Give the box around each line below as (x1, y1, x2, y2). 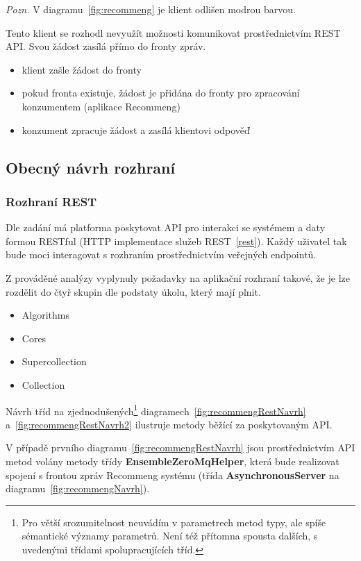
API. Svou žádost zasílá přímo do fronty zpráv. (6, 39, 206, 53)
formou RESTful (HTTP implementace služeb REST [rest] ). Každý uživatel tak (6, 233, 347, 248)
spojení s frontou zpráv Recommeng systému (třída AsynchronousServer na (6, 467, 339, 482)
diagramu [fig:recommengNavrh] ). (6, 481, 150, 496)
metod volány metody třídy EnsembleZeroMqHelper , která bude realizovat (6, 453, 339, 468)
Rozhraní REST (6, 192, 97, 210)
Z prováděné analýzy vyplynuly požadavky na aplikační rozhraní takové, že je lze (6, 270, 350, 285)
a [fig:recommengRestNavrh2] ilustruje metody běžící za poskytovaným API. (6, 417, 333, 431)
